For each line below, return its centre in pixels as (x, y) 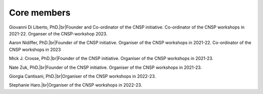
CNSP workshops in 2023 (35, 49)
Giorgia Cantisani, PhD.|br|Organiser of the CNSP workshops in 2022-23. (82, 76)
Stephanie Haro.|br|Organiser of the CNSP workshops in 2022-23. (75, 85)
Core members (40, 13)
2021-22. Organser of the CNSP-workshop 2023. (58, 33)
